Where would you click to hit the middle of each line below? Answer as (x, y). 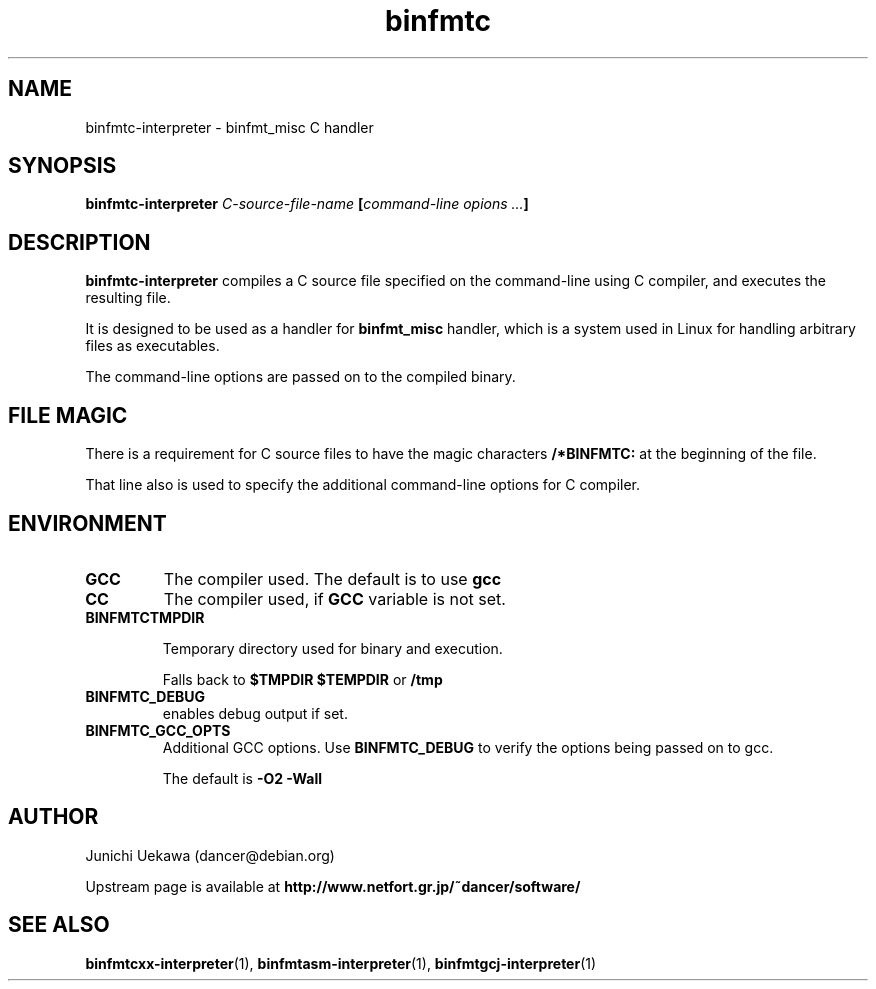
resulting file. (128, 298)
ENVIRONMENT (87, 523)
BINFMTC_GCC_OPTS (158, 730)
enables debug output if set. (255, 713)
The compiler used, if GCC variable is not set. (334, 598)
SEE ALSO (59, 925)
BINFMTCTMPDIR (145, 617)
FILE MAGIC (68, 415)
